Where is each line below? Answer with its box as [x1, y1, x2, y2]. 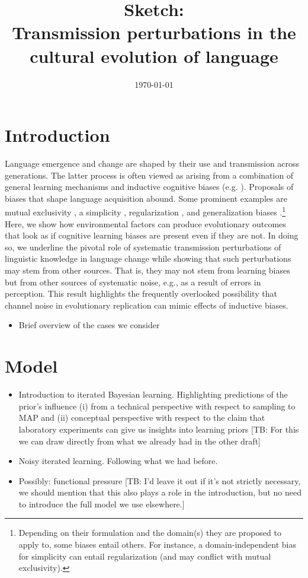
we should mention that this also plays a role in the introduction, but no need [18, 486, 301, 498]
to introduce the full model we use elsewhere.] [18, 497, 185, 510]
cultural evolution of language [30, 43, 278, 68]
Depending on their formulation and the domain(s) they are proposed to [18, 526, 281, 539]
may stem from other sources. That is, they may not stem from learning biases [5, 264, 290, 277]
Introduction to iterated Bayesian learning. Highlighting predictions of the [18, 388, 288, 401]
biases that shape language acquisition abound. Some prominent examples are [5, 192, 287, 204]
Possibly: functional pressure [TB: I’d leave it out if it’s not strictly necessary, [18, 474, 301, 487]
